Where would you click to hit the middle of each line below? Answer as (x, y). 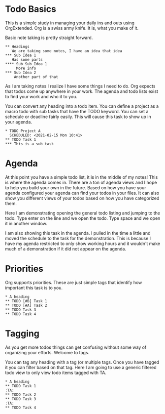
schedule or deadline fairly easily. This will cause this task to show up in (78, 117)
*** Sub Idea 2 (21, 73)
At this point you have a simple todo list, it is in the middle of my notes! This (82, 177)
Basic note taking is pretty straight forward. (49, 38)
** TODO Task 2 (21, 394)
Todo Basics (31, 9)
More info (26, 68)
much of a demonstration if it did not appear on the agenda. (66, 248)
